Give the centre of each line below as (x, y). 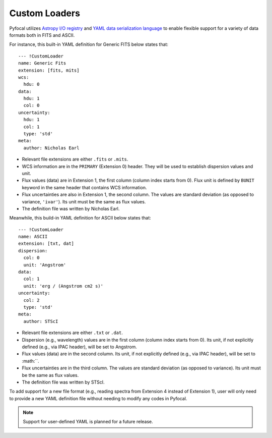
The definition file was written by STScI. (63, 382)
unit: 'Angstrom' (45, 265)
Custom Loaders (45, 13)
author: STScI (41, 321)
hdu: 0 (31, 84)
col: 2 (31, 300)
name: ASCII (33, 237)
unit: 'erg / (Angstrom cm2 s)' (63, 286)
